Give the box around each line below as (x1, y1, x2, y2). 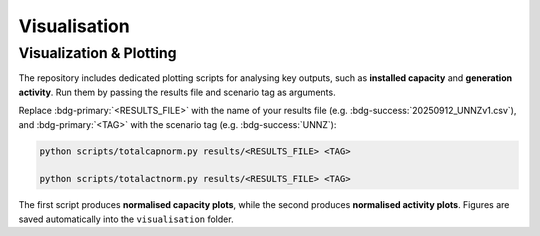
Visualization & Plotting (18, 44, 177, 62)
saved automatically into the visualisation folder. (18, 213, 234, 225)
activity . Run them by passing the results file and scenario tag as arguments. (18, 86, 336, 98)
